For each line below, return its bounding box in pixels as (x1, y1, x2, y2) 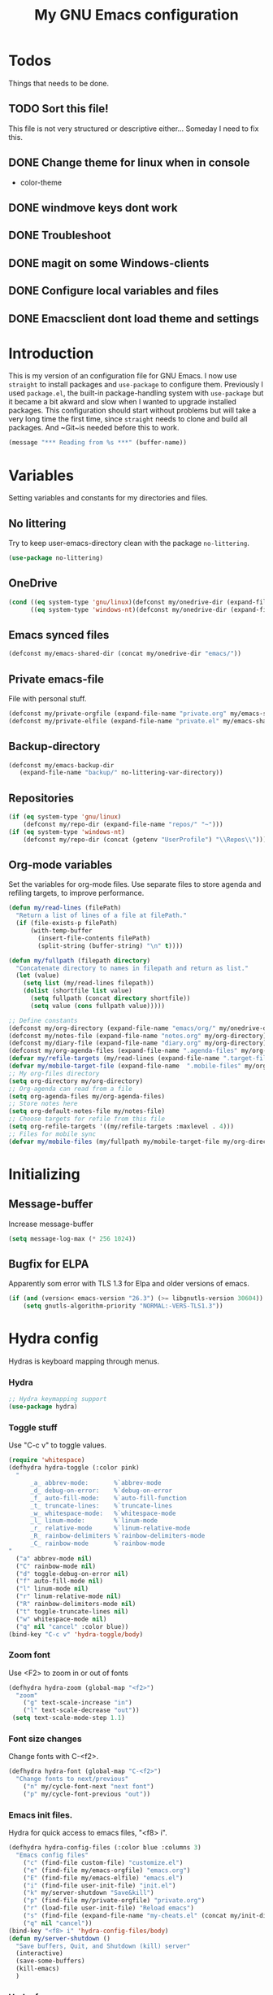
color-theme (19, 177, 63, 187)
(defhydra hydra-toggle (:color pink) (8, 1464, 140, 1472)
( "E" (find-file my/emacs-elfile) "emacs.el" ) (23, 1874, 184, 1882)
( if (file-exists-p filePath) (15, 919, 118, 928)
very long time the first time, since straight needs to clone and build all (8, 414, 248, 424)
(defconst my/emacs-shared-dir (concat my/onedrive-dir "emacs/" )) (8, 649, 242, 658)
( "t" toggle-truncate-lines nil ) (15, 1607, 129, 1616)
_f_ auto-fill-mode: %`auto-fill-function (29, 1494, 187, 1502)
